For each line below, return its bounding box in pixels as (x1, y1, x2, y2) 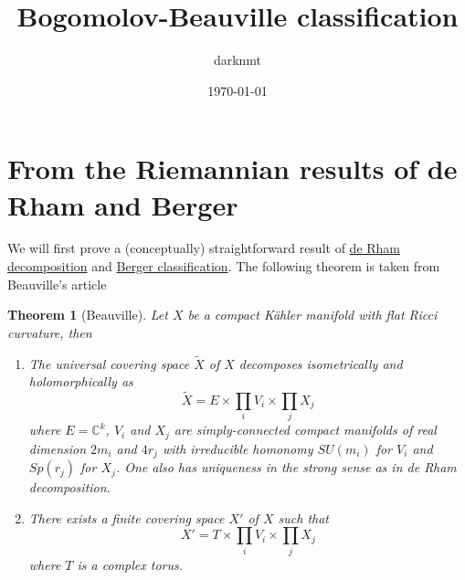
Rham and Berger (7, 185, 238, 223)
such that (278, 508, 329, 527)
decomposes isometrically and (238, 353, 403, 373)
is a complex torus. (77, 554, 184, 574)
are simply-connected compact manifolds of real (174, 420, 437, 439)
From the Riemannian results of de (7, 150, 458, 187)
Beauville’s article (7, 274, 107, 293)
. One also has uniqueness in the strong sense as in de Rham (115, 458, 457, 477)
